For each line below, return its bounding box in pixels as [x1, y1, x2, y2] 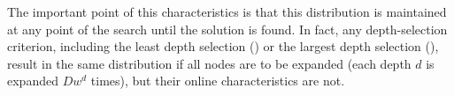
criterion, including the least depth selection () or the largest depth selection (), [7, 37, 439, 55]
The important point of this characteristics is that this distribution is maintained [7, 3, 447, 20]
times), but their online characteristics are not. [90, 71, 345, 90]
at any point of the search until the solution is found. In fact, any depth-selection [7, 19, 448, 38]
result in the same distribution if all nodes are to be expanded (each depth [7, 54, 412, 72]
